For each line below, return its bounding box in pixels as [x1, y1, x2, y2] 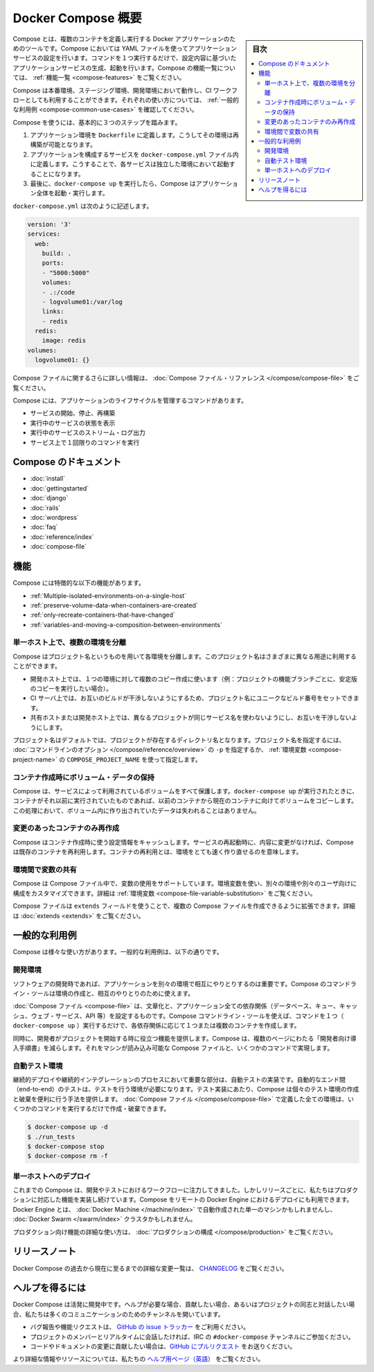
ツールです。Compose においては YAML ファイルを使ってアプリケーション [24, 44, 237, 52]
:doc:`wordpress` [30, 513, 79, 522]
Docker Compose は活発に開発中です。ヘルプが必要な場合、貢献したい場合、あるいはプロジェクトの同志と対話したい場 [12, 1300, 355, 1309]
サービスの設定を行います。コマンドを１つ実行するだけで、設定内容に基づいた [12, 54, 237, 62]
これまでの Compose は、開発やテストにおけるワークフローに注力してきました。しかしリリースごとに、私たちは [12, 1186, 335, 1195]
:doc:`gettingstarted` [30, 484, 89, 492]
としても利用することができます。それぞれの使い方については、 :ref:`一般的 [24, 96, 239, 104]
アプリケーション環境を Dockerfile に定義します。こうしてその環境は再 [30, 131, 239, 139]
